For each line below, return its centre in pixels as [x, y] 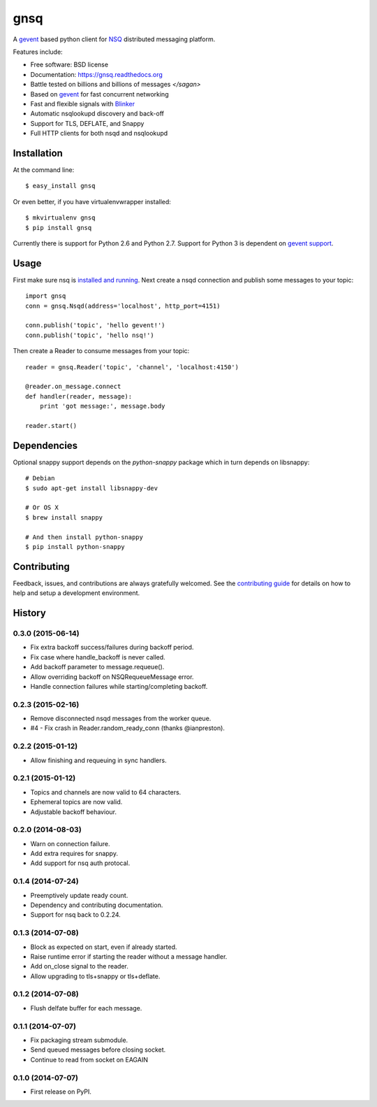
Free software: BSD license [69, 65]
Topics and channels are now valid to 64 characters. [106, 792]
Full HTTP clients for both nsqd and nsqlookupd [99, 134]
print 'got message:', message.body [102, 406]
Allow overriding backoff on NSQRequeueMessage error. [112, 677]
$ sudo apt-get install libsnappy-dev [92, 488]
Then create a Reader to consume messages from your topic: [101, 351]
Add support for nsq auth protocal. [80, 863]
